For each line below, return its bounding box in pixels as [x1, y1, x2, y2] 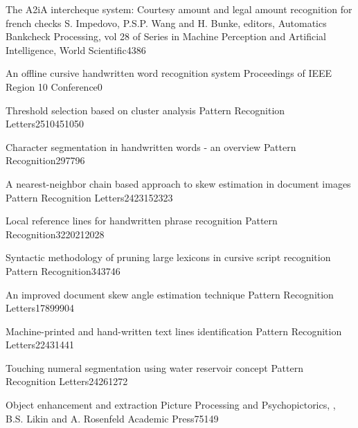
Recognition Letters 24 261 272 [6, 374, 128, 389]
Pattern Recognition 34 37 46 [6, 263, 120, 278]
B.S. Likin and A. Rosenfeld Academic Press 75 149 [6, 411, 219, 425]
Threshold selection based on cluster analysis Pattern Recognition [6, 102, 285, 117]
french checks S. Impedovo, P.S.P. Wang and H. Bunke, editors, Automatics [6, 15, 327, 30]
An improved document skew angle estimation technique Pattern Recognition [6, 287, 334, 301]
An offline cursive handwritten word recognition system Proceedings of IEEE [6, 66, 332, 80]
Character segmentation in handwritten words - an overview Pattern [6, 139, 296, 154]
